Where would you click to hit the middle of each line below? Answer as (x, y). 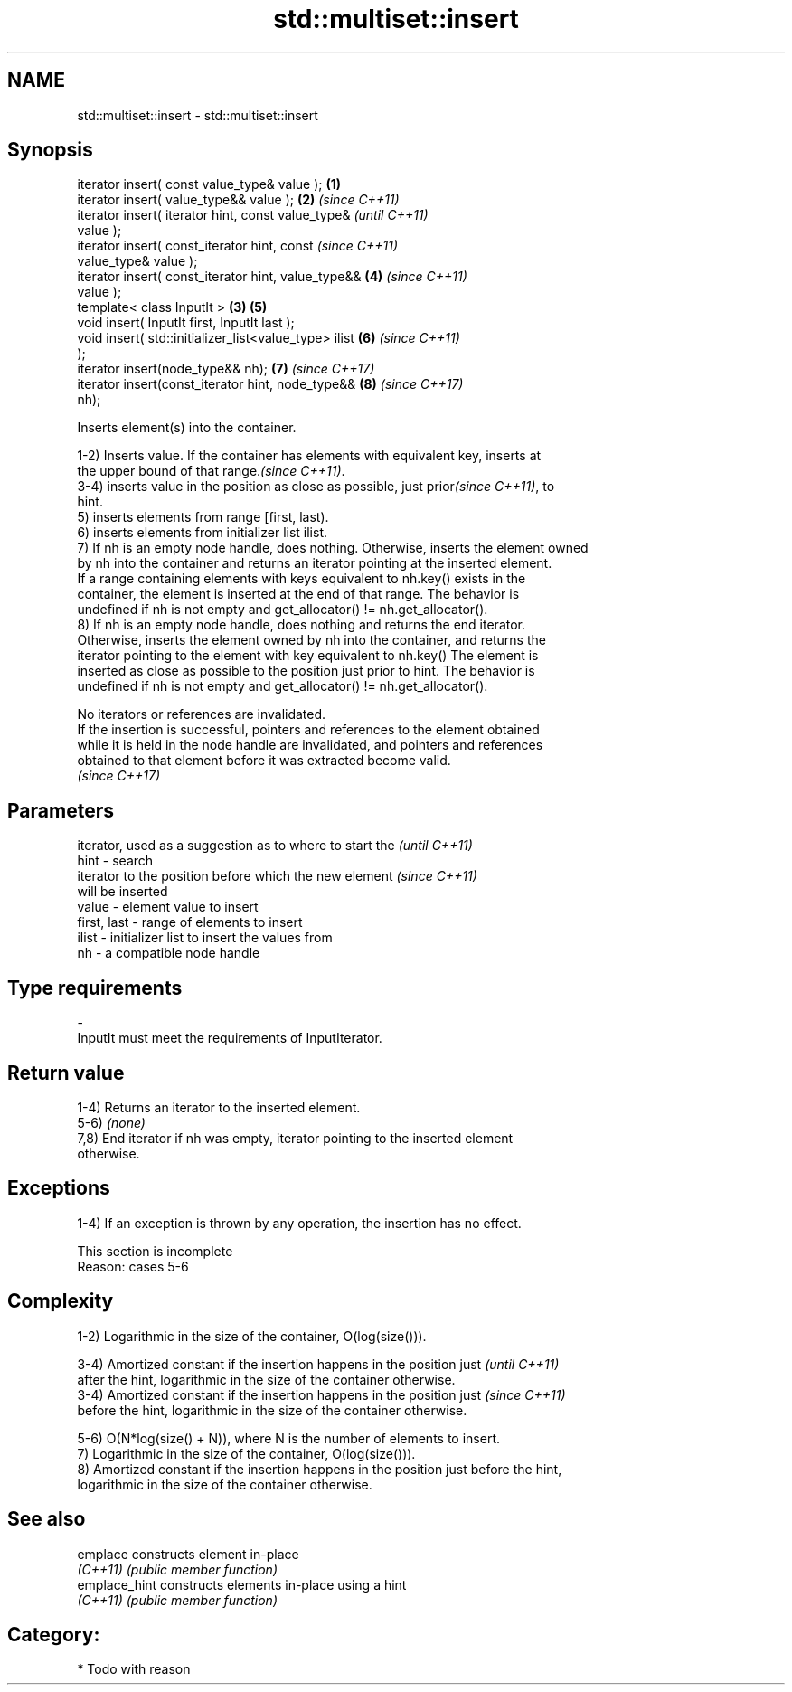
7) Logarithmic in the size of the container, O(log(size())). (246, 1453)
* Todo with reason (134, 1669)
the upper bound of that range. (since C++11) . (211, 471)
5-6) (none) (111, 1122)
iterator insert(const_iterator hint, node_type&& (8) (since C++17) (270, 384)
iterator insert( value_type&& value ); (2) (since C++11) (238, 200)
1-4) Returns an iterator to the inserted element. (219, 1107)
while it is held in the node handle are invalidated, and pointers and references (310, 745)
